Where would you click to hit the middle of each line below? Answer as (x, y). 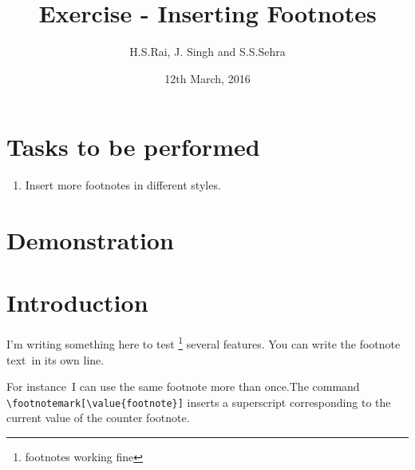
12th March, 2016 (207, 78)
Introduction (77, 303)
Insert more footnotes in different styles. (123, 185)
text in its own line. (55, 359)
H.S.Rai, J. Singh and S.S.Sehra (207, 52)
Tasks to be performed (133, 147)
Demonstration (90, 240)
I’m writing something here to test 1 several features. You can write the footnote (204, 343)
